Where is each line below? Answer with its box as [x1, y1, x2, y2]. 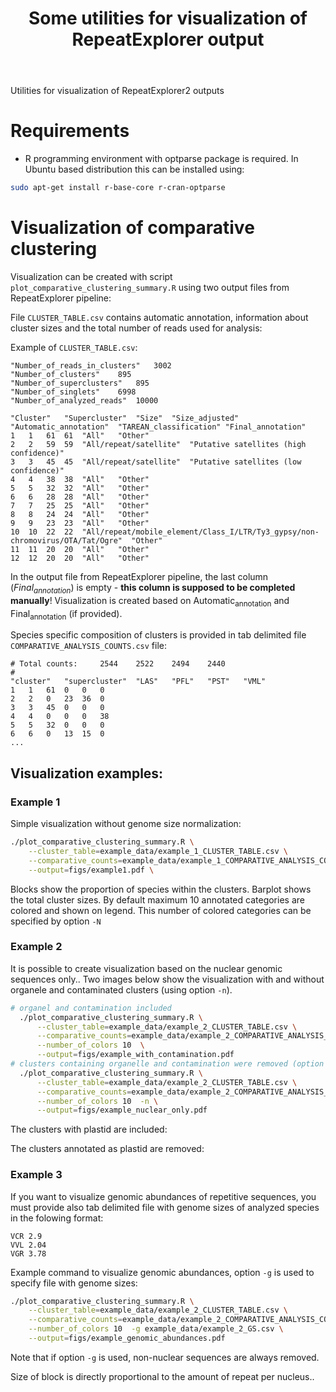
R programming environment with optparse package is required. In [24, 153, 299, 165]
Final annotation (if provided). [10, 607, 123, 622]
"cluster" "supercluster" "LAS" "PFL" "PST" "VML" [10, 677, 267, 687]
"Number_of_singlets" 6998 [10, 387, 137, 397]
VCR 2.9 [10, 1231, 43, 1241]
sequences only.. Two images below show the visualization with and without [10, 973, 325, 985]
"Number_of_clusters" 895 [10, 369, 132, 379]
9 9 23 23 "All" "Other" [10, 518, 150, 528]
